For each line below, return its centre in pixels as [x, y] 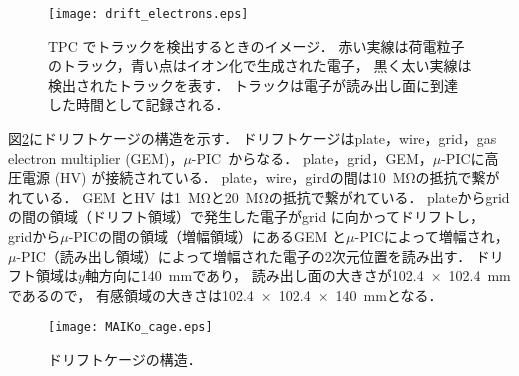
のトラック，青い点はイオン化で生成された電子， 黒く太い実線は [260, 65]
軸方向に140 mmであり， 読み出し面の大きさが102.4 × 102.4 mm [297, 275]
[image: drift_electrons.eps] [148, 14]
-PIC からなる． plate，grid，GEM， [312, 157]
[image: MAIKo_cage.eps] [130, 327]
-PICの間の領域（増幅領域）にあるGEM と [207, 236]
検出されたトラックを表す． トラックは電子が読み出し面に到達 [253, 84]
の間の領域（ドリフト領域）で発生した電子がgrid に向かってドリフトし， [246, 216]
